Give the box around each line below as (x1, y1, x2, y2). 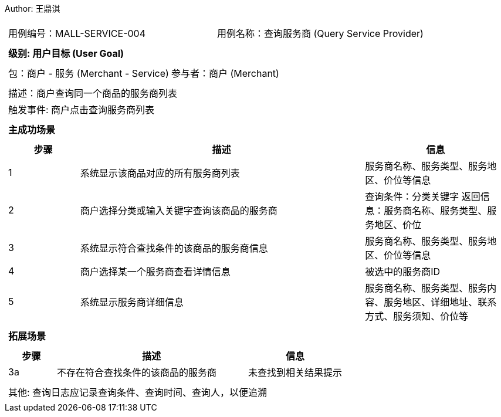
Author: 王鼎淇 (5, 4, 60, 13)
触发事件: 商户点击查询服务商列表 (8, 104, 155, 116)
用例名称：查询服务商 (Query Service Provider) (216, 28, 424, 39)
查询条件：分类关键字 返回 (365, 191, 480, 202)
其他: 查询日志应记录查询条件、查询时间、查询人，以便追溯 (8, 387, 268, 398)
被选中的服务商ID (365, 266, 441, 277)
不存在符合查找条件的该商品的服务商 (57, 367, 217, 378)
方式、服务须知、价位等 (365, 310, 469, 322)
